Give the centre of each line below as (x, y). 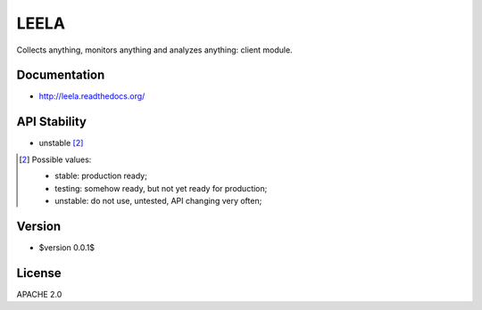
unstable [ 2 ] (61, 143)
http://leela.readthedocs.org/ (92, 96)
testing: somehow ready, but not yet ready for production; (161, 188)
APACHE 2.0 (39, 294)
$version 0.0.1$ (67, 247)
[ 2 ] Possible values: (55, 159)
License (39, 273)
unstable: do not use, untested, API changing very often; (158, 200)
